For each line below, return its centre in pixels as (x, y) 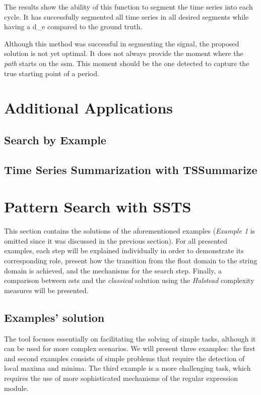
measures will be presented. (46, 290)
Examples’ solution (54, 317)
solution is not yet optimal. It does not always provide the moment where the (124, 53)
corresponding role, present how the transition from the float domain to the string (131, 260)
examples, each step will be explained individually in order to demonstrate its (124, 250)
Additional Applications (88, 108)
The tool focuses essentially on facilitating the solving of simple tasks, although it (130, 338)
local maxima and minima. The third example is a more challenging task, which (127, 368)
